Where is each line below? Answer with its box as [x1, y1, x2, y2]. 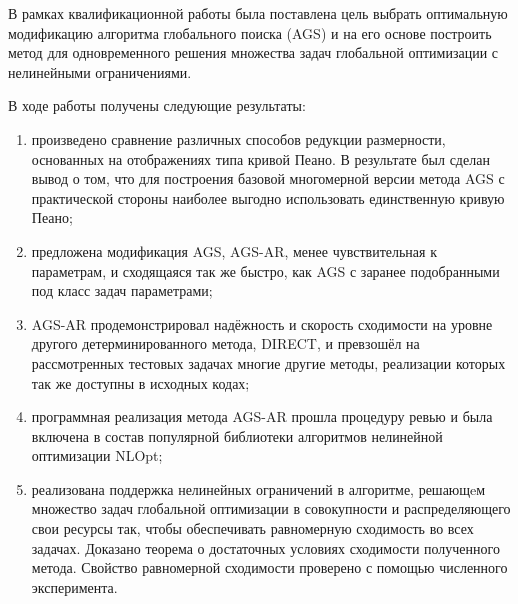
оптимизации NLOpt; [31, 445, 163, 466]
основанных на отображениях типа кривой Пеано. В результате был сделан [31, 148, 490, 169]
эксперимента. [31, 576, 118, 597]
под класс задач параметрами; [31, 280, 213, 301]
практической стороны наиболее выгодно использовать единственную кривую [31, 187, 505, 208]
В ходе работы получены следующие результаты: [8, 95, 306, 116]
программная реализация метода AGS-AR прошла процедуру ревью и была [31, 406, 493, 427]
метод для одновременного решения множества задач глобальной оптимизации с [8, 42, 498, 63]
